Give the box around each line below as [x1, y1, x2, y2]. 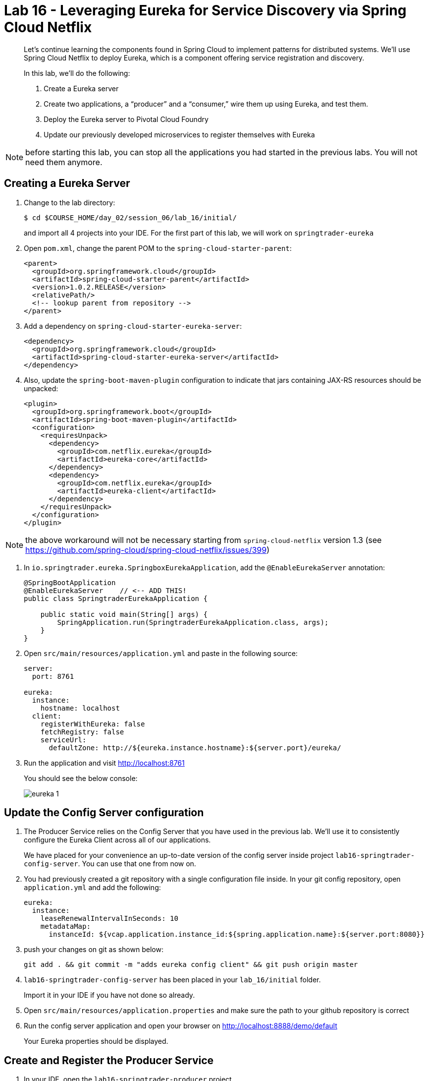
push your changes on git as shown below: [24, 945, 163, 954]
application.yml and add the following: [24, 883, 161, 892]
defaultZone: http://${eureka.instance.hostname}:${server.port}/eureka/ [49, 743, 341, 752]
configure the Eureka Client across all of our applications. [24, 836, 211, 844]
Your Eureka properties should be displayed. [24, 1037, 168, 1046]
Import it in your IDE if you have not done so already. [24, 991, 195, 1000]
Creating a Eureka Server [4, 177, 130, 190]
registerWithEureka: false [40, 720, 145, 728]
